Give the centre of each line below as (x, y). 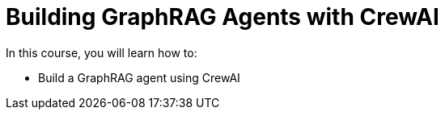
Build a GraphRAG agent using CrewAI (139, 77)
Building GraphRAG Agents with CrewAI (222, 17)
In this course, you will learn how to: (102, 52)
